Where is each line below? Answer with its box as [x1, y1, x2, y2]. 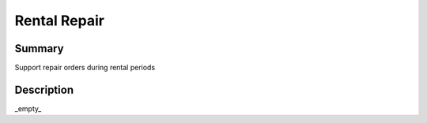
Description [14, 83, 74, 96]
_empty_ [14, 103, 42, 114]
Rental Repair [14, 12, 104, 29]
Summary [14, 42, 64, 55]
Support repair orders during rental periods [14, 63, 156, 73]
